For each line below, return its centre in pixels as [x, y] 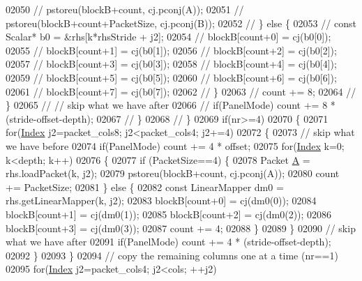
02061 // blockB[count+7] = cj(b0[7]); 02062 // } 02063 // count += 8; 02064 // [181, 91]
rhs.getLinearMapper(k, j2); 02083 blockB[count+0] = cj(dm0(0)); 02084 [161, 200]
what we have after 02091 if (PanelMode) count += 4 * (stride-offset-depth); [168, 242]
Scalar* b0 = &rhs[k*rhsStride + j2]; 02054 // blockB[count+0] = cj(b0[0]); [168, 37]
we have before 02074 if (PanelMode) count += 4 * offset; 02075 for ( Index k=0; [175, 145]
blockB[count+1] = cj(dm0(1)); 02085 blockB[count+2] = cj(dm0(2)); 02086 [169, 214]
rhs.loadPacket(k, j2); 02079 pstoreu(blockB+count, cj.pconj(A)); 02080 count [173, 173]
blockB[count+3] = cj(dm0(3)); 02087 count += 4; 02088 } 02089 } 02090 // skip [181, 228]
